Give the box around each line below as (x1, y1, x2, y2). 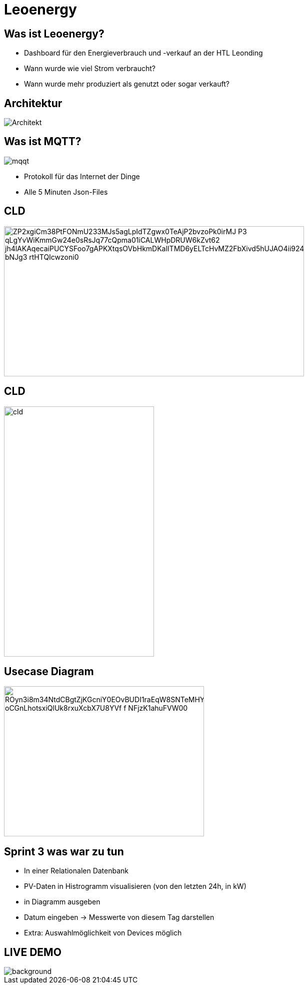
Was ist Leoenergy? (4, 27, 104, 40)
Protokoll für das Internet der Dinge (24, 172, 140, 181)
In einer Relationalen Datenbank (24, 866, 129, 875)
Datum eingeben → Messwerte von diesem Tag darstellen (24, 913, 214, 922)
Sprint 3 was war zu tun (4, 845, 124, 858)
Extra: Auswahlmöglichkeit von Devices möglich (24, 928, 182, 937)
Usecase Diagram (4, 665, 94, 678)
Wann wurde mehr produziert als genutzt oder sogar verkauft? (24, 80, 229, 89)
